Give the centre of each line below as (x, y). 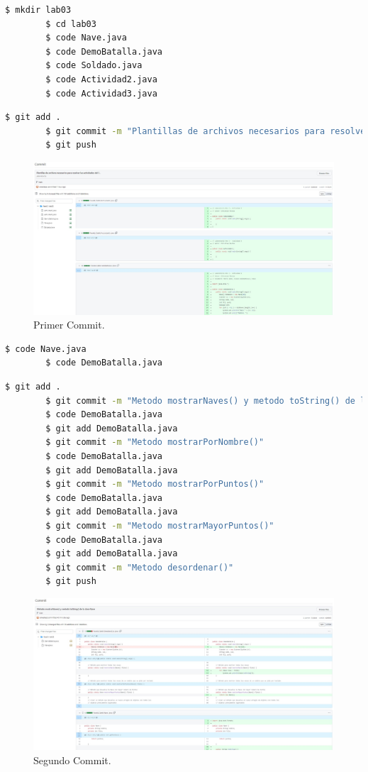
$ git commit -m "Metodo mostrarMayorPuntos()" (160, 525)
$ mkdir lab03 (38, 10)
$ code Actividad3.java (101, 93)
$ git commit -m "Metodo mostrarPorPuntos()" (155, 484)
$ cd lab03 (71, 24)
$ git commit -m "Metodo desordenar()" (140, 567)
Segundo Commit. (72, 760)
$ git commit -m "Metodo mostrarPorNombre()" (155, 442)
